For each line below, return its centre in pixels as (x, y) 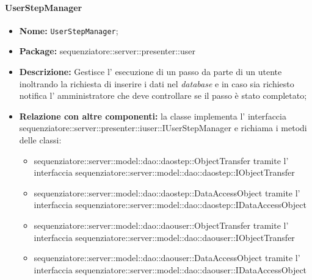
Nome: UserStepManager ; (69, 30)
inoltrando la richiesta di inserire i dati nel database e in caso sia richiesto (157, 83)
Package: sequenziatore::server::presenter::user (107, 51)
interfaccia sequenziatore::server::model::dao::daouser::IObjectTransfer (164, 237)
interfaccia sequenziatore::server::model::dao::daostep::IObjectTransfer (164, 172)
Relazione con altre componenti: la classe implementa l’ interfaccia (153, 116)
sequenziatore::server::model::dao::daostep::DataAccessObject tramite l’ (167, 192)
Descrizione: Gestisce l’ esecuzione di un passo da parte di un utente (151, 72)
